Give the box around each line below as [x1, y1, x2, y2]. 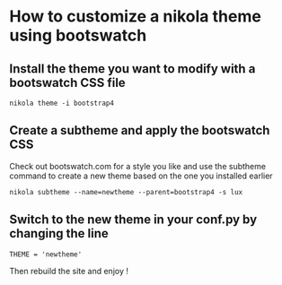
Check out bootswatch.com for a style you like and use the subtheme [9, 160, 267, 171]
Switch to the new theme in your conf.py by [9, 212, 258, 228]
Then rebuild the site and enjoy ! [9, 265, 128, 276]
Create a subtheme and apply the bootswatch [9, 123, 270, 138]
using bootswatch [9, 25, 147, 46]
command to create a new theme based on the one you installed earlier [9, 170, 273, 181]
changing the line [9, 226, 110, 241]
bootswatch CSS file [9, 74, 126, 91]
